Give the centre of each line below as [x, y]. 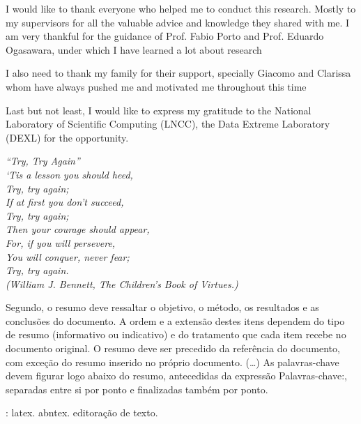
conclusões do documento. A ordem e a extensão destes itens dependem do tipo [175, 320]
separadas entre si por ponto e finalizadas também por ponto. [137, 389]
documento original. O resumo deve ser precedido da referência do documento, [173, 348]
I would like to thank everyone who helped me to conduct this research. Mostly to [181, 8]
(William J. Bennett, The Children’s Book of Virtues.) [122, 283]
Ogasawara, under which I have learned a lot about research [134, 49]
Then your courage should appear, [78, 229]
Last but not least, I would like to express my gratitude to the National [159, 110]
